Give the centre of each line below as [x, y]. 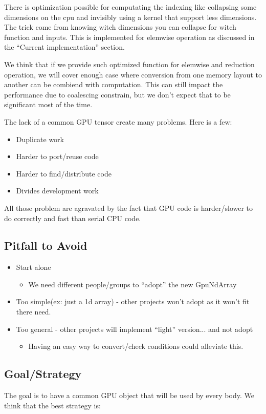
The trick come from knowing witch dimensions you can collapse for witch [120, 27]
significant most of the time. [48, 104]
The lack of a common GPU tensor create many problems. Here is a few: [118, 121]
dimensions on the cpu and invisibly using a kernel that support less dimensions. [130, 17]
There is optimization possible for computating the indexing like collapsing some [130, 7]
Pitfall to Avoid [46, 245]
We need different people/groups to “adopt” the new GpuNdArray [132, 284]
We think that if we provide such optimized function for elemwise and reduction [129, 64]
